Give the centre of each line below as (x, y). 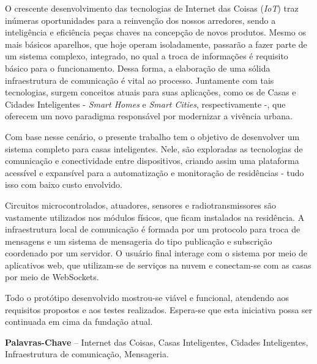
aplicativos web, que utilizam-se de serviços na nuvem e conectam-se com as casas (158, 265)
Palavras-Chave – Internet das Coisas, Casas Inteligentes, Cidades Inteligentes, (157, 342)
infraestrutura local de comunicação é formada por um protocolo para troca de (153, 229)
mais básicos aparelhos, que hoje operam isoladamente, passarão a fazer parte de (156, 44)
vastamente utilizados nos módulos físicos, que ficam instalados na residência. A (155, 217)
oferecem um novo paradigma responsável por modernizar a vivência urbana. (149, 116)
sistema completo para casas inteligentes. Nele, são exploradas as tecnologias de (154, 148)
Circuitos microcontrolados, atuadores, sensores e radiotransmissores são (140, 205)
